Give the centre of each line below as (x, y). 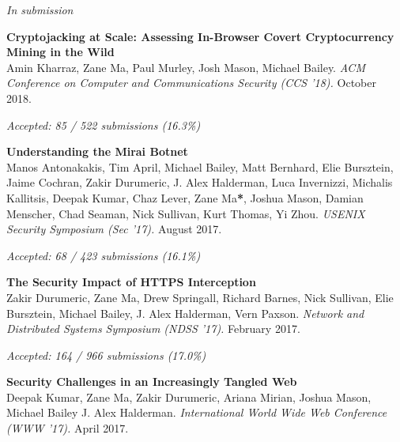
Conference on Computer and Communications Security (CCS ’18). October (191, 83)
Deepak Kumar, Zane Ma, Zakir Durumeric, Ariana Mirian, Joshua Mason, (189, 397)
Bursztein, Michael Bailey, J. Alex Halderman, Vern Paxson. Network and (185, 313)
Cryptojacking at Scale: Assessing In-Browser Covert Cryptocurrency (200, 36)
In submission (40, 9)
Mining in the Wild (60, 52)
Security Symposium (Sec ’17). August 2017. (114, 229)
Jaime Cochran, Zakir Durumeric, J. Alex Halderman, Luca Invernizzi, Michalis (200, 182)
